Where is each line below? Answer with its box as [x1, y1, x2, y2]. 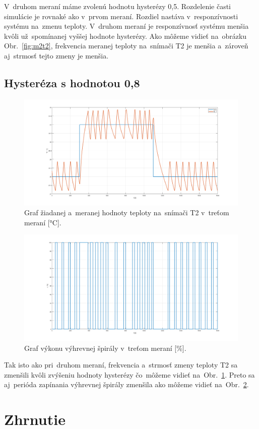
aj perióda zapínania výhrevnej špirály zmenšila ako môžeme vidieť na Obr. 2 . [4, 379, 249, 390]
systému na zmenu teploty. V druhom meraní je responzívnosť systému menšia [4, 21, 249, 31]
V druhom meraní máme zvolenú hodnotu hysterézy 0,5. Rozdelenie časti [4, 1, 231, 11]
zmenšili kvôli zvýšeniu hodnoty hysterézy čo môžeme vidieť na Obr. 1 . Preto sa [4, 369, 255, 380]
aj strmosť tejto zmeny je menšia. [4, 50, 109, 60]
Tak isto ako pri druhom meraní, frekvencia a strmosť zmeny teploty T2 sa [4, 359, 238, 370]
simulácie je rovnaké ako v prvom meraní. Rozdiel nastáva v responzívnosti [4, 11, 238, 21]
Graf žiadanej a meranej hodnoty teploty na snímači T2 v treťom [24, 207, 229, 218]
